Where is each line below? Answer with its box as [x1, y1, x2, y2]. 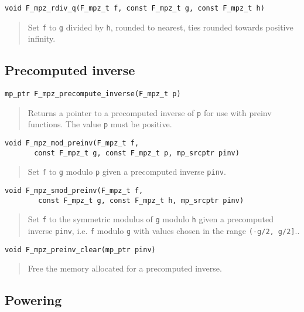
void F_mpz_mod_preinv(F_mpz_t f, [5, 139, 139, 148]
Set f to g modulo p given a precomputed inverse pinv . [28, 165, 226, 178]
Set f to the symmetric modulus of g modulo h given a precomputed [28, 213, 274, 225]
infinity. [28, 32, 56, 45]
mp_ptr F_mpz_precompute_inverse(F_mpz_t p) [5, 90, 181, 99]
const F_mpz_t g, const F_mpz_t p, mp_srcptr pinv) [34, 148, 240, 157]
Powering [5, 291, 62, 309]
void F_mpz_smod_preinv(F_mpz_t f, [5, 186, 144, 195]
